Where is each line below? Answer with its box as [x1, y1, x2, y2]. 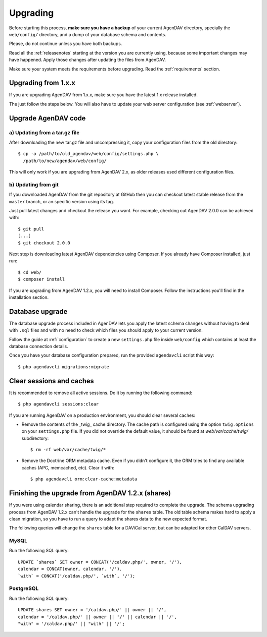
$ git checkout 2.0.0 [18, 240, 70, 245]
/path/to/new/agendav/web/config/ [23, 158, 107, 164]
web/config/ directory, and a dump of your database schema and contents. [9, 31, 167, 37]
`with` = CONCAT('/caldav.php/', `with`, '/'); [18, 573, 135, 579]
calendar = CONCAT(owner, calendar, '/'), [18, 566, 123, 572]
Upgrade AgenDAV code [9, 114, 86, 122]
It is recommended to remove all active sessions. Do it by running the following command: [9, 390, 192, 396]
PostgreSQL [9, 585, 39, 592]
